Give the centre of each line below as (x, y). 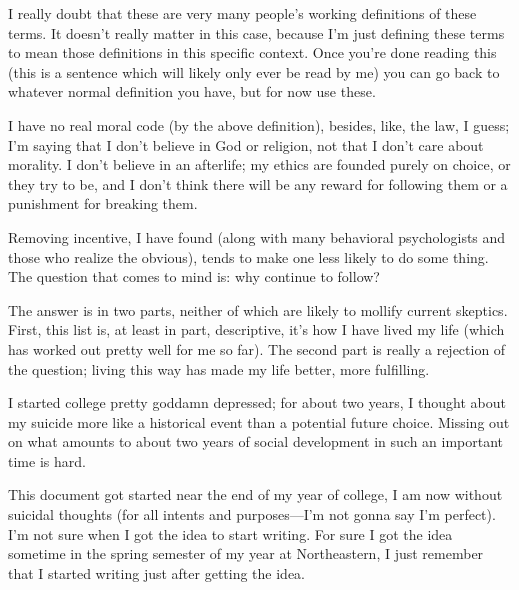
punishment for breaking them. (103, 203)
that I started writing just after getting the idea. (157, 572)
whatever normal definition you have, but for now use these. (192, 91)
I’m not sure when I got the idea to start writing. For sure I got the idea (230, 533)
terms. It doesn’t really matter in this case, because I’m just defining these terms (256, 32)
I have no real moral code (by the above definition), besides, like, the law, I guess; (259, 124)
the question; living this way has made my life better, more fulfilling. (219, 368)
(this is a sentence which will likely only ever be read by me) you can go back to (254, 71)
